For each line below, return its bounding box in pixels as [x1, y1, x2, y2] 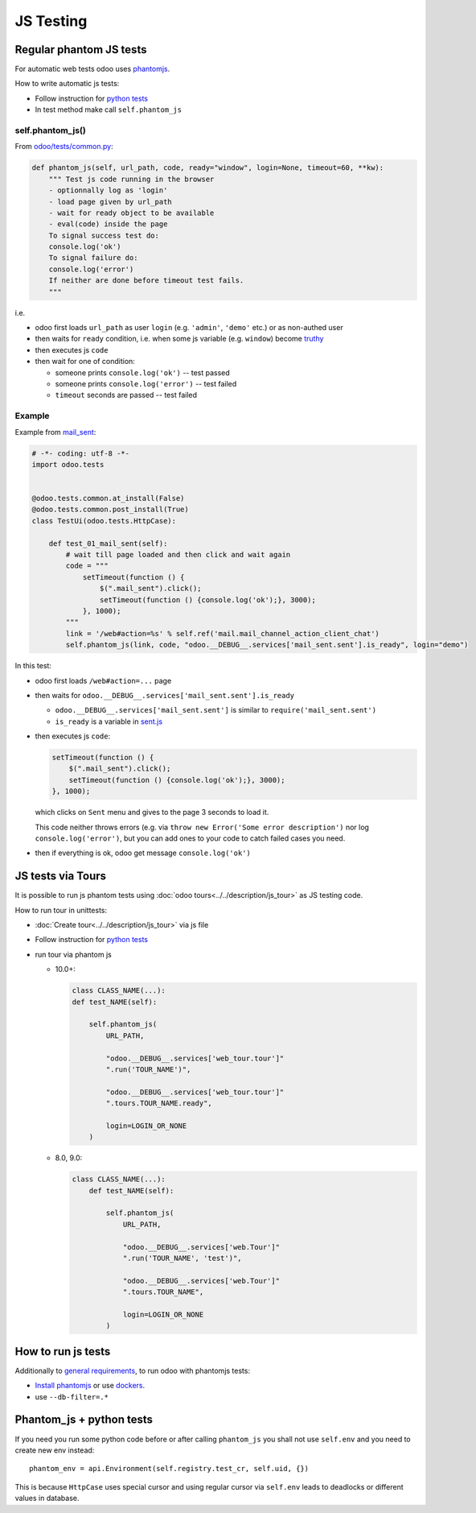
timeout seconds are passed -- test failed [55, 391, 197, 400]
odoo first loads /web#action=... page [35, 676, 172, 685]
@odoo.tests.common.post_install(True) [31, 505, 189, 515]
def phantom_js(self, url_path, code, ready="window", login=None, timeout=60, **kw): [31, 163, 384, 172]
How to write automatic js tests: [14, 79, 120, 89]
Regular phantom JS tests [14, 43, 147, 56]
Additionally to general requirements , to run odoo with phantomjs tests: [14, 1366, 251, 1375]
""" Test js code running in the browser [48, 174, 215, 184]
